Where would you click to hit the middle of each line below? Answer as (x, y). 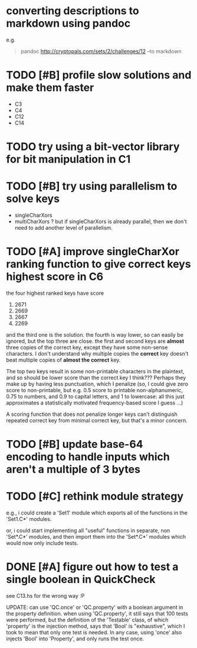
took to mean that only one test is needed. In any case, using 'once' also (94, 632)
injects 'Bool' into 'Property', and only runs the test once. (75, 639)
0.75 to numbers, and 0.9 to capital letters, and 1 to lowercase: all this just (95, 396)
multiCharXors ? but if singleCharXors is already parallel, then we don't (101, 222)
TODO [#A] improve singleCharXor (93, 252)
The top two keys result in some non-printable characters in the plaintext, (95, 371)
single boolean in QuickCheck (81, 579)
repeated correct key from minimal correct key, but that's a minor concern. (97, 420)
